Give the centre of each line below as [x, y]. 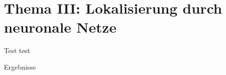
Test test [17, 50]
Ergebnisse [20, 66]
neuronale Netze [60, 27]
